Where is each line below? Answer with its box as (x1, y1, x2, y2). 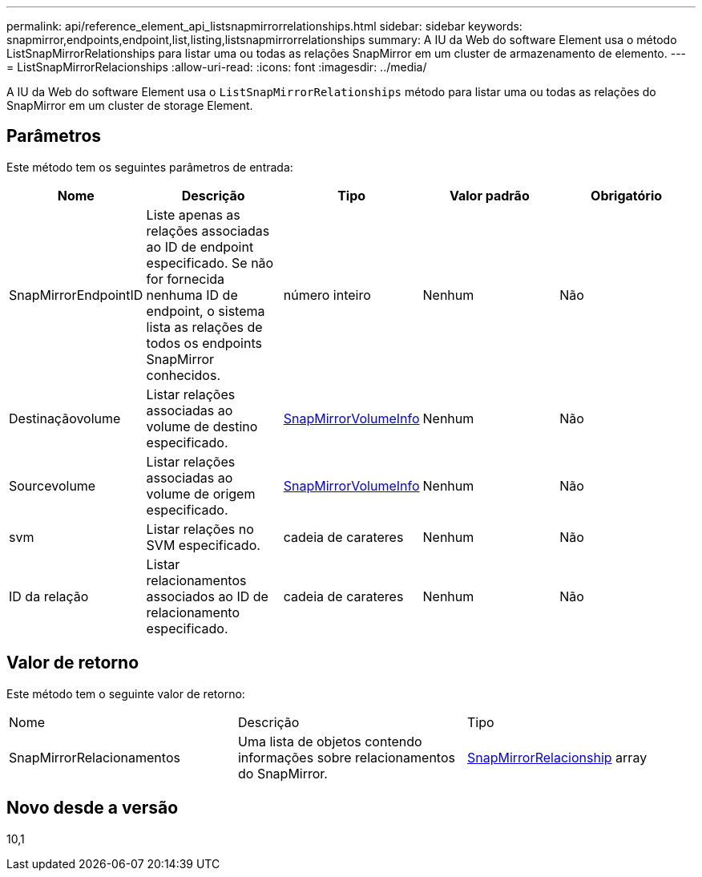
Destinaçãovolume (9, 410, 121, 426)
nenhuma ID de (146, 286, 238, 303)
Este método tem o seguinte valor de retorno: (6, 686, 245, 701)
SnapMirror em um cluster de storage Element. (6, 99, 253, 112)
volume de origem (146, 485, 256, 502)
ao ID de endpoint (146, 238, 254, 255)
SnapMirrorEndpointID (9, 286, 143, 303)
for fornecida (146, 270, 225, 287)
